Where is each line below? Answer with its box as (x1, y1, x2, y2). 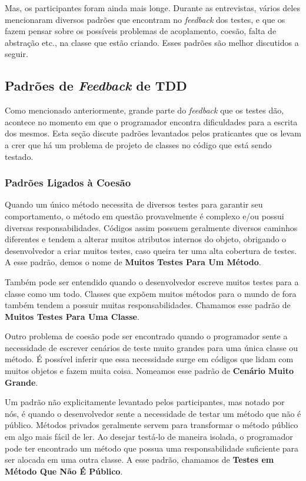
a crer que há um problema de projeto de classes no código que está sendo (5, 138, 272, 151)
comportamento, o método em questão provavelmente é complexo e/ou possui (5, 209, 284, 222)
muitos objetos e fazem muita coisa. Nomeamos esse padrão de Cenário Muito (5, 365, 294, 377)
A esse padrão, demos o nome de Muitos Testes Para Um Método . (5, 256, 261, 268)
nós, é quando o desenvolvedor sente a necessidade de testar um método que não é (5, 407, 301, 419)
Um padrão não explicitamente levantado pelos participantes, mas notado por (5, 396, 285, 408)
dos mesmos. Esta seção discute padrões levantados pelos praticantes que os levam (5, 127, 301, 139)
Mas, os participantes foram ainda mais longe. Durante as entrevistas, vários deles (5, 2, 300, 14)
